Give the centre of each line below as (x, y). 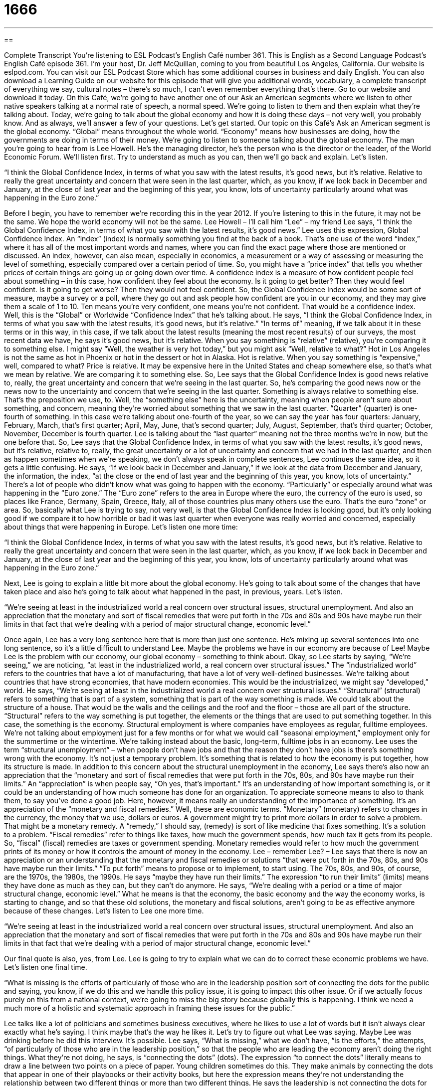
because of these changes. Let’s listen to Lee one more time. (104, 910)
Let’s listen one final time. (46, 967)
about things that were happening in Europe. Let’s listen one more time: (121, 527)
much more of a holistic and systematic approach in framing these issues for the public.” (149, 1008)
